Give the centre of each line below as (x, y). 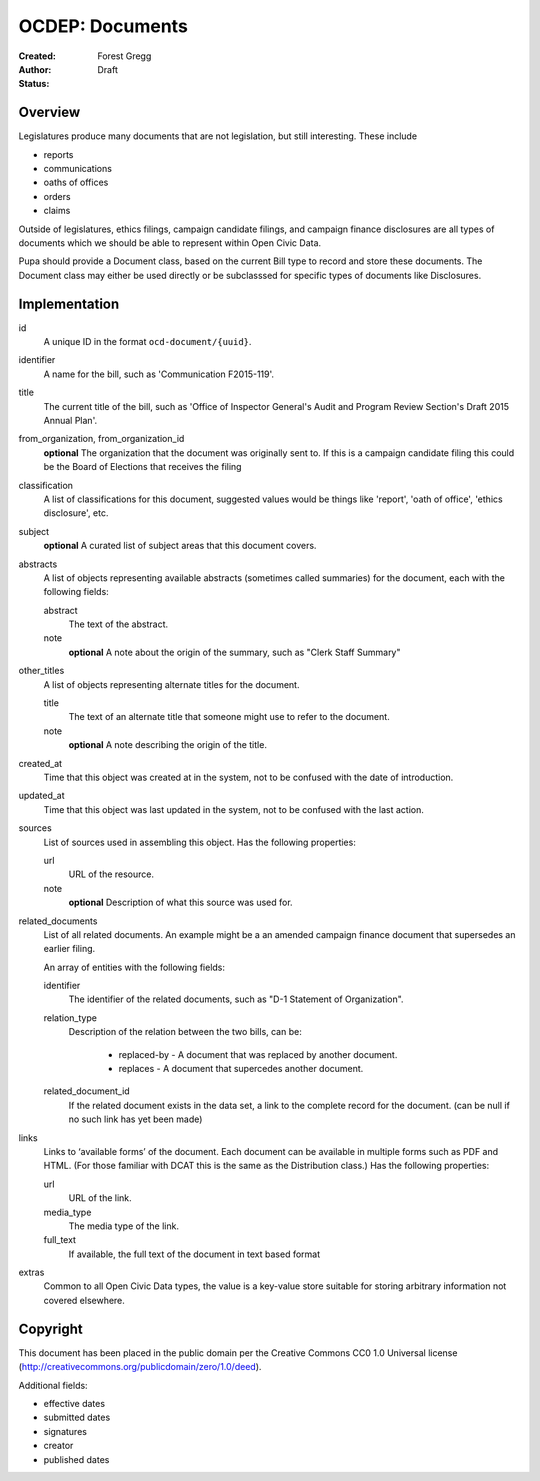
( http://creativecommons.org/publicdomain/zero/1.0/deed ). (140, 1367)
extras (31, 1272)
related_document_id (86, 1091)
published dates (76, 1459)
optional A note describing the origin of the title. (167, 745)
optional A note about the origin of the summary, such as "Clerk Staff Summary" (234, 652)
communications (77, 169)
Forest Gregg (124, 56)
